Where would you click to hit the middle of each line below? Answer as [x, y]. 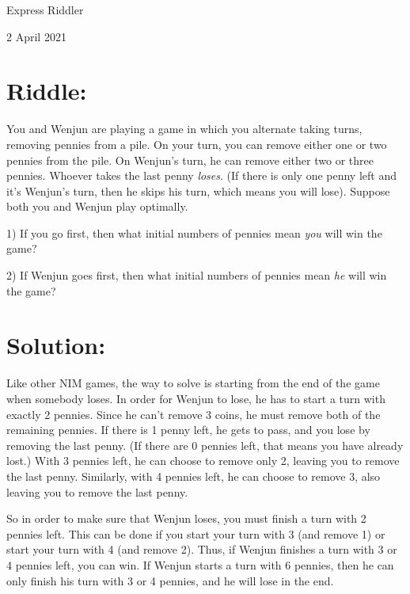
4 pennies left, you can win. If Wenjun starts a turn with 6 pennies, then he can [200, 564]
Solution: [56, 345]
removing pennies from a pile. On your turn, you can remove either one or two [197, 144]
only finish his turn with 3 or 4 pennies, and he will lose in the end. [170, 580]
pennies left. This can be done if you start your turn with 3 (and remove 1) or [196, 533]
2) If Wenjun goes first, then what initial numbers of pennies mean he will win [197, 275]
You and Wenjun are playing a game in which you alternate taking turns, [184, 129]
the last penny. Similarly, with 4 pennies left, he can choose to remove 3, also [194, 476]
